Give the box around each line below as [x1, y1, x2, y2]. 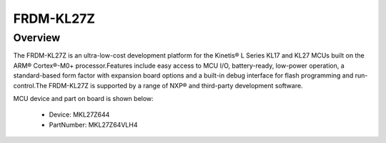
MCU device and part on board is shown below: [13, 94, 154, 102]
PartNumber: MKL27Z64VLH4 [49, 120, 138, 129]
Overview [13, 31, 61, 44]
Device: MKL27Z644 [49, 110, 110, 119]
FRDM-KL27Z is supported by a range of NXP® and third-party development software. [49, 81, 303, 90]
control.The [13, 81, 48, 90]
